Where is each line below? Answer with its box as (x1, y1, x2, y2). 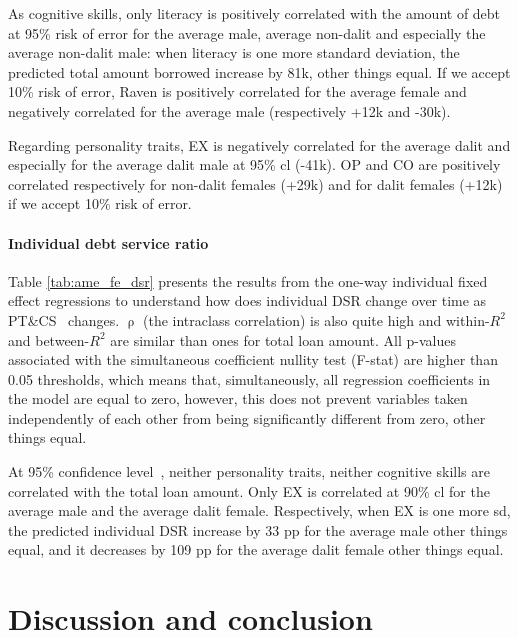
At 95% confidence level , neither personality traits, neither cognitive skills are (8, 461, 490, 482)
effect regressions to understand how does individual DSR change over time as (8, 290, 487, 311)
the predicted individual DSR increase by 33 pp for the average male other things (8, 519, 508, 540)
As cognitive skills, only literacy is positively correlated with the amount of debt (8, 3, 501, 23)
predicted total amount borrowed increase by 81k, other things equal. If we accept (8, 61, 511, 82)
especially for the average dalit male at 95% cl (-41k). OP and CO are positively (8, 154, 501, 175)
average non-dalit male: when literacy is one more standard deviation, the (8, 42, 460, 63)
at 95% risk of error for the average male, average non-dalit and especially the (8, 22, 486, 43)
